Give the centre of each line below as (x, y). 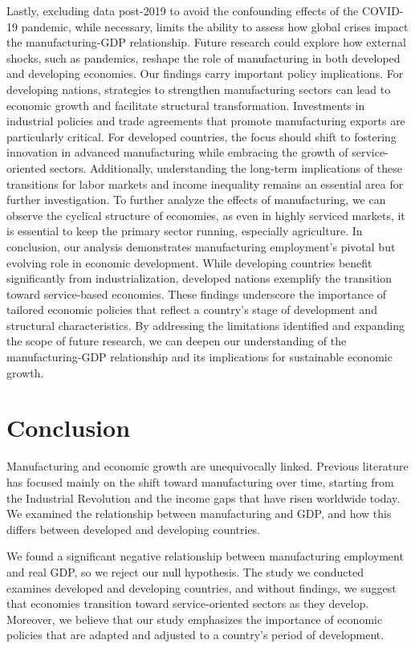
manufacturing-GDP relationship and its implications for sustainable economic (199, 357)
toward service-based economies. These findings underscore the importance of (197, 293)
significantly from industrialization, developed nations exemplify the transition (199, 278)
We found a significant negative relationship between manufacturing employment (205, 556)
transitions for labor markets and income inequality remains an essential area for (205, 183)
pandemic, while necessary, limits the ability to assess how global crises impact (215, 26)
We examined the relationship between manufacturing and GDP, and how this (199, 514)
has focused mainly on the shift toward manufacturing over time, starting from (200, 481)
